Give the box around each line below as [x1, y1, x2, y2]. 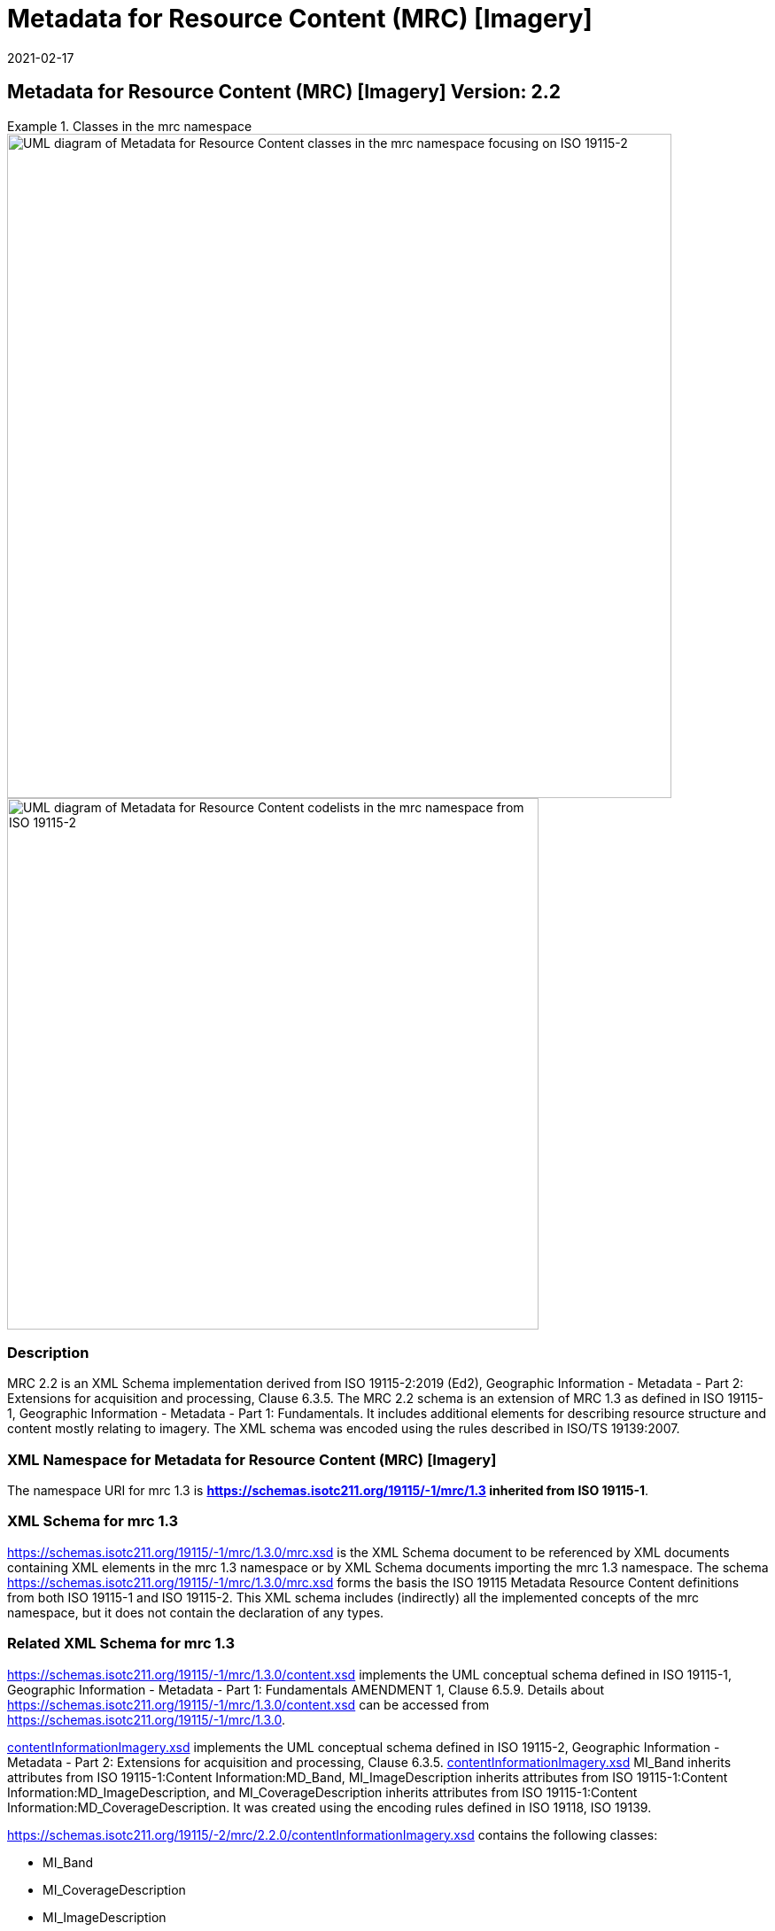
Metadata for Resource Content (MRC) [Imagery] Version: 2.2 [7, 81, 561, 104]
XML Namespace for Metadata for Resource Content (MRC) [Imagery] [7, 1450, 497, 1469]
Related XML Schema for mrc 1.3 [7, 1634, 236, 1653]
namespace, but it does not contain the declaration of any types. [7, 1604, 384, 1620]
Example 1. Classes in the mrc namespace [7, 118, 252, 134]
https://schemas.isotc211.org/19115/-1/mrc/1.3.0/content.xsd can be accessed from [7, 1696, 490, 1712]
